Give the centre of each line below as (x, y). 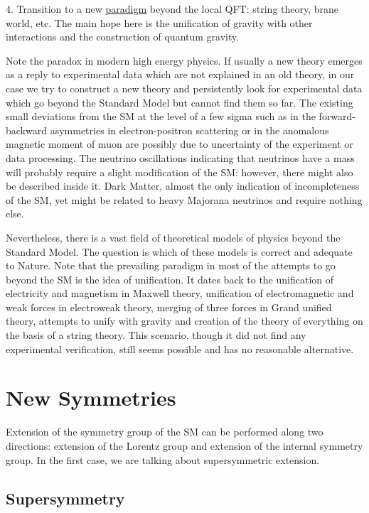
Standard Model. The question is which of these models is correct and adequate (179, 251)
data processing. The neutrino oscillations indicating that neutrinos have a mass (180, 157)
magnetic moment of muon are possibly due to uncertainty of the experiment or (180, 144)
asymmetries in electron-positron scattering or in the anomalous (189, 130)
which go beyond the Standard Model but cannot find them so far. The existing (180, 102)
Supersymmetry (65, 498)
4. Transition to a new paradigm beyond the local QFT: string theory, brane (172, 9)
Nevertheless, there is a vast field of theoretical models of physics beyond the (173, 237)
